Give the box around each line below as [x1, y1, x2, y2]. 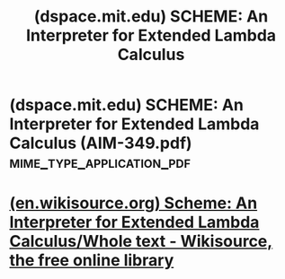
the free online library [9, 250, 174, 271]
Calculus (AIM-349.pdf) [9, 133, 192, 153]
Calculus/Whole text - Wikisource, [9, 231, 273, 252]
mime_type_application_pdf [9, 153, 191, 172]
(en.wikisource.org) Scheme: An [9, 193, 258, 214]
